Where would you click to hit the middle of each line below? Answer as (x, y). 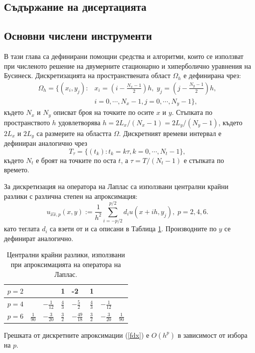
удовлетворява (79, 122)
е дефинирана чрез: (212, 75)
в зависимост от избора (213, 335)
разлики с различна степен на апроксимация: (71, 196)
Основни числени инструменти (78, 36)
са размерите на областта (74, 133)
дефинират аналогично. (39, 238)
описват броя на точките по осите (103, 112)
